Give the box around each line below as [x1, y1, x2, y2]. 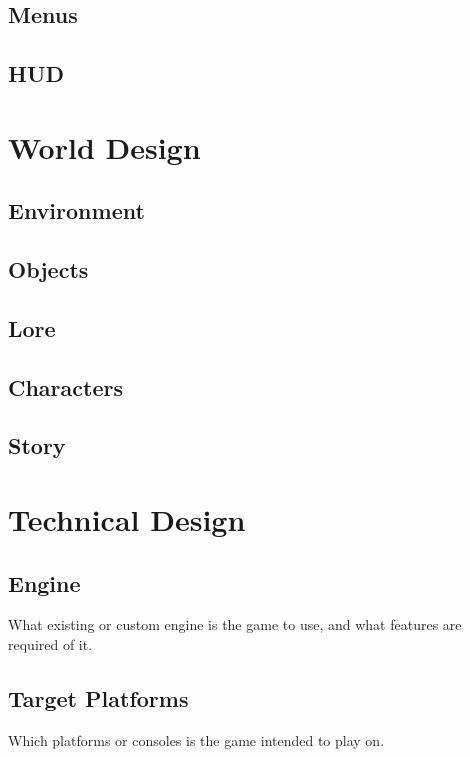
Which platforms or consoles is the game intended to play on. [8, 729, 385, 750]
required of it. [8, 634, 93, 655]
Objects [8, 254, 89, 285]
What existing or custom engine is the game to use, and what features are [8, 614, 462, 635]
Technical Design [8, 499, 246, 540]
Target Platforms [8, 683, 189, 713]
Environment [8, 195, 145, 226]
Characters [8, 371, 123, 402]
